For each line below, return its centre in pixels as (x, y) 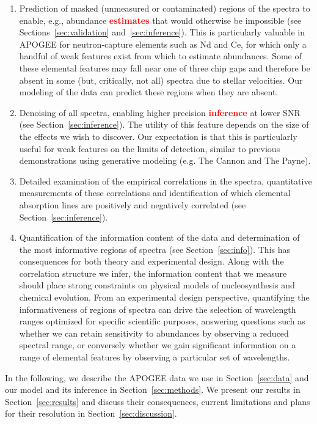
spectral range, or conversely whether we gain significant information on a (158, 345)
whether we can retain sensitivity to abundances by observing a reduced (154, 333)
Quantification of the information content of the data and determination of (159, 237)
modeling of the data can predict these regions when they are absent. (149, 92)
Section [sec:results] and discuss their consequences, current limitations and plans (158, 401)
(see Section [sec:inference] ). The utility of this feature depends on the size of (164, 124)
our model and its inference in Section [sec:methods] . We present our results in (153, 389)
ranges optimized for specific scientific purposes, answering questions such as (162, 321)
